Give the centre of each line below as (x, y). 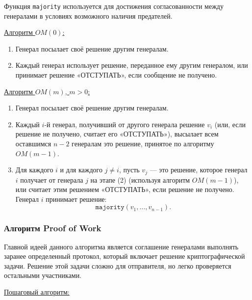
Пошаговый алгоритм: (37, 292)
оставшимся (33, 143)
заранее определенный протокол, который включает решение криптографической (125, 256)
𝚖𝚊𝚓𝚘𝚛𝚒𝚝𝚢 (110, 207)
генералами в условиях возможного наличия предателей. (88, 15)
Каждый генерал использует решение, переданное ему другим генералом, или (132, 65)
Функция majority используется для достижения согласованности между (114, 6)
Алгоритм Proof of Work (53, 228)
